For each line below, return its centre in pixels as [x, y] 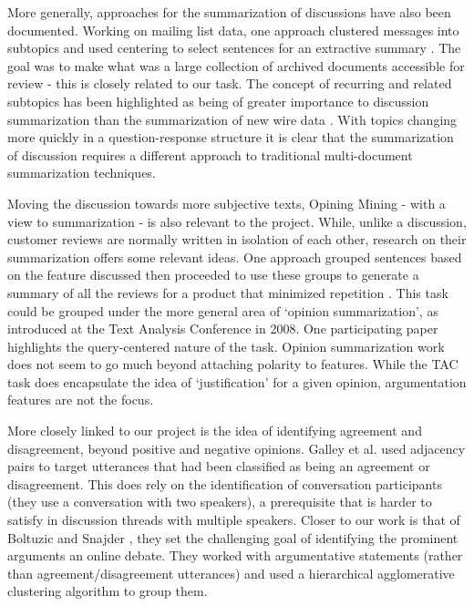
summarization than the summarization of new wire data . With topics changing [232, 119]
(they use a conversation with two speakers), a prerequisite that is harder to [220, 502]
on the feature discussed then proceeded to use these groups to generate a [213, 275]
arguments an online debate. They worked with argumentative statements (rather [235, 555]
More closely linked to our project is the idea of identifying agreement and [215, 431]
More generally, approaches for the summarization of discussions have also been [229, 12]
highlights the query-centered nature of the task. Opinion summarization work [226, 346]
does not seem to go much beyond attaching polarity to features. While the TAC [233, 364]
